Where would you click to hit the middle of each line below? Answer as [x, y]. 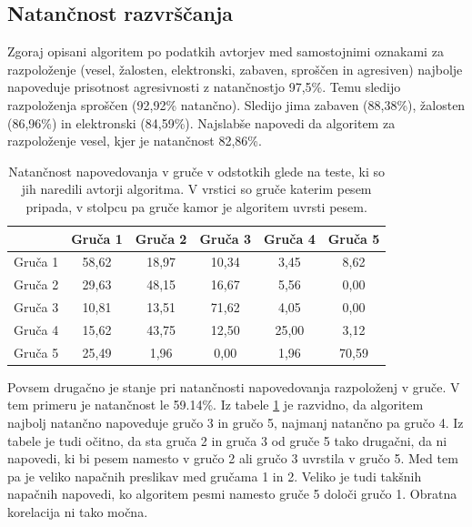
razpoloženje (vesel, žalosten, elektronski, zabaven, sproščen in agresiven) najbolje [235, 69]
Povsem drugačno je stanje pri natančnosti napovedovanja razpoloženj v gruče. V [234, 386]
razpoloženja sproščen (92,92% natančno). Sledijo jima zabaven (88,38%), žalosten [236, 104]
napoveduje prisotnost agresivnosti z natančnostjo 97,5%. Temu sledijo [204, 87]
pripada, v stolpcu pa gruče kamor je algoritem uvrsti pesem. [196, 206]
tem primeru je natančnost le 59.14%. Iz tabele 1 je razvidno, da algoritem [216, 405]
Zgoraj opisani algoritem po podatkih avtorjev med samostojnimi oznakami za [226, 51]
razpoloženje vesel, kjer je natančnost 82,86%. [135, 141]
